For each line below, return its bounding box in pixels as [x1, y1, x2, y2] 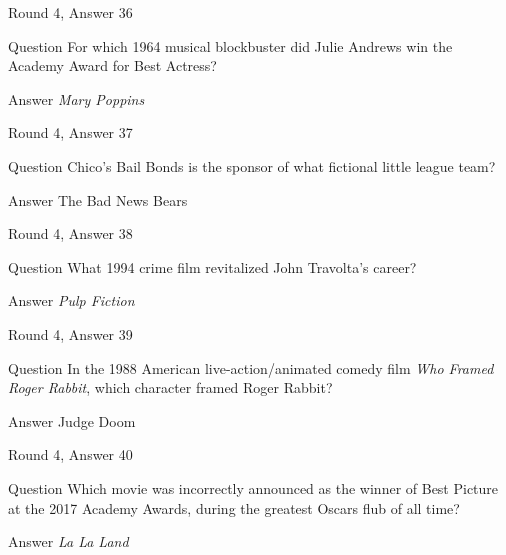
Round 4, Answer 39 [8, 323, 133, 344]
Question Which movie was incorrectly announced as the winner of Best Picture [8, 477, 499, 498]
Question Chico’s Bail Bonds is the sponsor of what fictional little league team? [8, 155, 496, 176]
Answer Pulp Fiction [8, 290, 135, 311]
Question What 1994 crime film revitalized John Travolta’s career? [8, 256, 417, 277]
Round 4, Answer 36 [8, 2, 133, 22]
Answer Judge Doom [8, 410, 136, 431]
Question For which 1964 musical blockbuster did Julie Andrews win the [8, 35, 453, 56]
